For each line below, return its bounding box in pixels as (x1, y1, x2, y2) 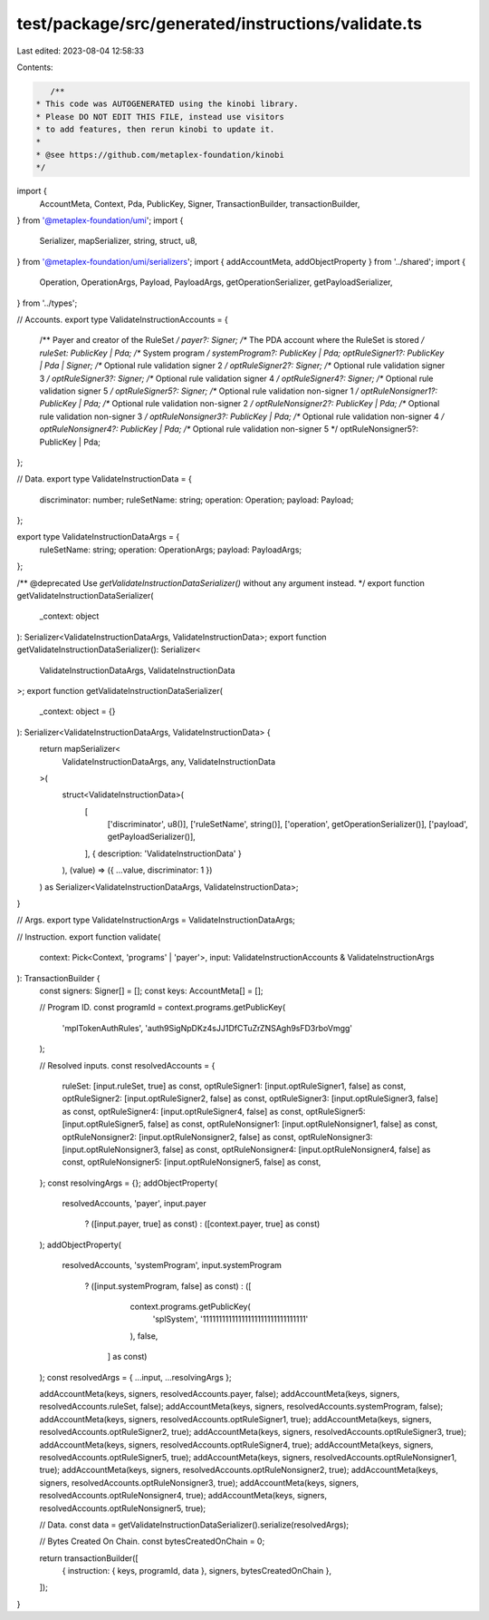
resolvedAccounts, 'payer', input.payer (62, 1198, 207, 1209)
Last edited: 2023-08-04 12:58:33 (16, 45, 145, 56)
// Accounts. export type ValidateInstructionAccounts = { (16, 314, 228, 325)
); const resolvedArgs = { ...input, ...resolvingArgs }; (39, 1371, 232, 1382)
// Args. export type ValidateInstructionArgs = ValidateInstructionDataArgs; (16, 914, 296, 925)
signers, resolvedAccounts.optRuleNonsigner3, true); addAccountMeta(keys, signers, (39, 1477, 360, 1488)
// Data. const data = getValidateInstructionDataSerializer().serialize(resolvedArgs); (39, 1519, 349, 1530)
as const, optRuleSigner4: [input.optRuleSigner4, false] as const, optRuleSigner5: (62, 1106, 366, 1117)
